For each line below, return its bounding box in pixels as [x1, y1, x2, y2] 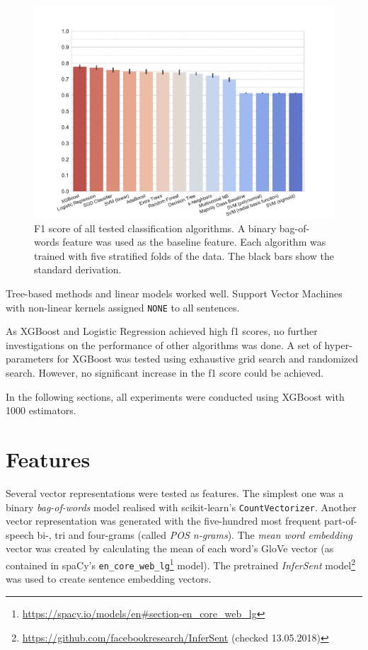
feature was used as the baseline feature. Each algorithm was [62, 234, 326, 249]
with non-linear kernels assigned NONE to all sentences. [6, 300, 240, 314]
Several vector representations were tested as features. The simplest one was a [6, 485, 344, 500]
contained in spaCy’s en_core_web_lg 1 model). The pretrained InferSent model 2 [6, 556, 356, 572]
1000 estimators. [6, 403, 76, 418]
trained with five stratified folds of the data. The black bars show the [34, 248, 334, 263]
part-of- [324, 513, 357, 528]
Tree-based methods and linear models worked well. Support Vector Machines [6, 286, 343, 301]
